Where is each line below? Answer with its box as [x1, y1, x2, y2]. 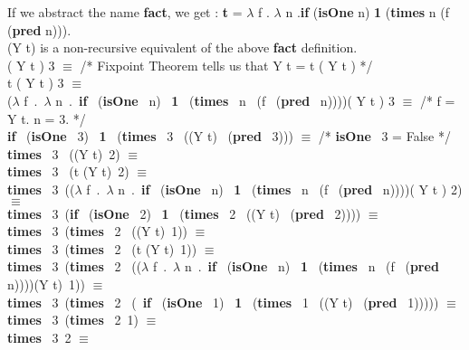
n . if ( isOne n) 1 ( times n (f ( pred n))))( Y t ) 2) [118, 179, 463, 198]
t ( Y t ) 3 [7, 73, 64, 92]
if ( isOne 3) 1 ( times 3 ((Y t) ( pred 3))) [7, 127, 293, 146]
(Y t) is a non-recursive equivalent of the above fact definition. [7, 38, 358, 57]
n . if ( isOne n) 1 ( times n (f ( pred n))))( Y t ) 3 [55, 90, 395, 109]
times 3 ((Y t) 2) [7, 144, 120, 163]
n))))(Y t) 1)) [7, 274, 85, 293]
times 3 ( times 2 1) [7, 310, 139, 329]
